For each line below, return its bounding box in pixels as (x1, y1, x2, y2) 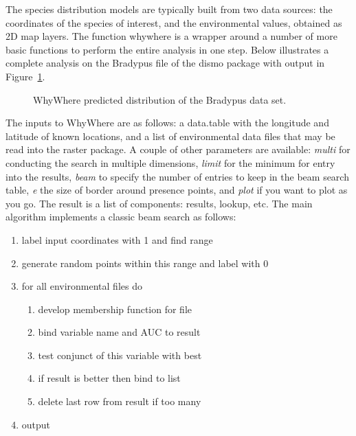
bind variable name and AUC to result (38, 325, 201, 339)
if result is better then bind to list (38, 371, 181, 385)
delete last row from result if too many (38, 394, 201, 409)
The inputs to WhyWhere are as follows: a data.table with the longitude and (5, 115, 329, 130)
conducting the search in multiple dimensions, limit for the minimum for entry (5, 155, 335, 170)
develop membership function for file (38, 301, 192, 316)
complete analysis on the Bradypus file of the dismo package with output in (5, 56, 325, 70)
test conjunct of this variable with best (38, 347, 202, 362)
